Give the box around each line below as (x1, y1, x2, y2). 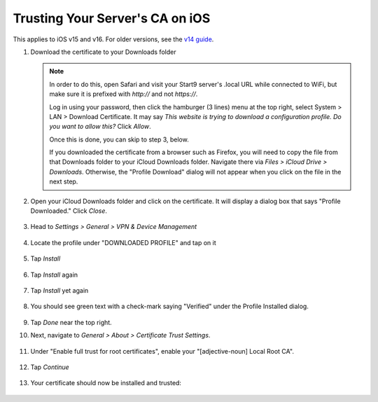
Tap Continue (30, 363, 69, 371)
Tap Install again (30, 270, 78, 279)
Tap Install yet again (30, 286, 89, 294)
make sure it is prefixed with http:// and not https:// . (49, 90, 198, 98)
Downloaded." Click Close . (30, 207, 108, 215)
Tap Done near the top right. (30, 318, 112, 326)
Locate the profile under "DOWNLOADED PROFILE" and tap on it (30, 238, 216, 247)
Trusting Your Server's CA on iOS (13, 11, 211, 26)
